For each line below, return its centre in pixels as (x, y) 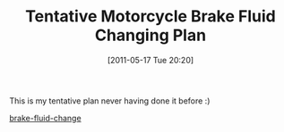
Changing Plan (151, 35)
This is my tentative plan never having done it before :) (110, 101)
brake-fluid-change (46, 118)
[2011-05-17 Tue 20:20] (151, 60)
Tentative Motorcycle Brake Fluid (151, 16)
